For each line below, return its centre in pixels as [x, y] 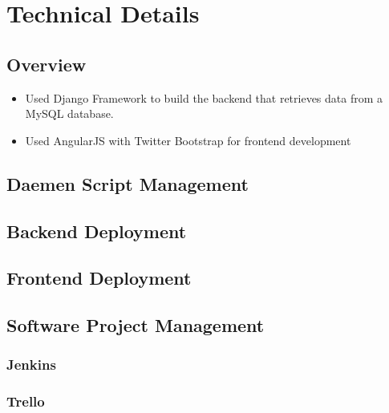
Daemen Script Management [128, 183]
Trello [26, 401]
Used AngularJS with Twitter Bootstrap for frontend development [188, 140]
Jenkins [31, 364]
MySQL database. [69, 113]
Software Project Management [136, 325]
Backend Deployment [97, 231]
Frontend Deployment [99, 278]
